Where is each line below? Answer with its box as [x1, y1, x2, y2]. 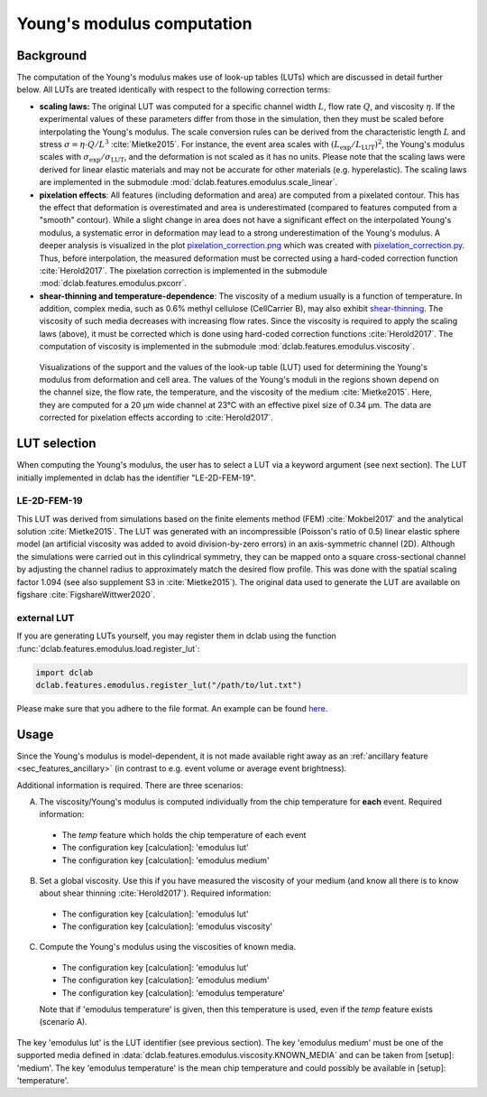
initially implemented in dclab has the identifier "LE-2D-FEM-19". [16, 472, 256, 483]
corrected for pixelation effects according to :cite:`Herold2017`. [39, 412, 274, 423]
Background [16, 48, 87, 63]
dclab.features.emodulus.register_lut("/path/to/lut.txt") [35, 680, 302, 690]
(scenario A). [39, 1017, 87, 1027]
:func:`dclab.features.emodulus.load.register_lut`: [16, 643, 200, 654]
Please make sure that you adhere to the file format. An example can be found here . [16, 702, 328, 713]
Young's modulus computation [16, 14, 253, 33]
